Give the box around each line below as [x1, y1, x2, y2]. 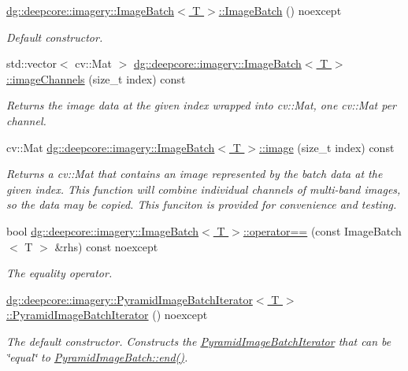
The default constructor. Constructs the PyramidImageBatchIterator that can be [6, 332, 391, 349]
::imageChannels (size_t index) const [6, 70, 186, 87]
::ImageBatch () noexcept [218, 2, 342, 18]
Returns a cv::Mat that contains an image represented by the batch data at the [6, 165, 383, 182]
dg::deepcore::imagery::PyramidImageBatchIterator [6, 291, 253, 307]
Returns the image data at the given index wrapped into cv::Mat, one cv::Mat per [6, 97, 396, 113]
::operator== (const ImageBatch [243, 222, 402, 239]
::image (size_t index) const [259, 139, 395, 155]
